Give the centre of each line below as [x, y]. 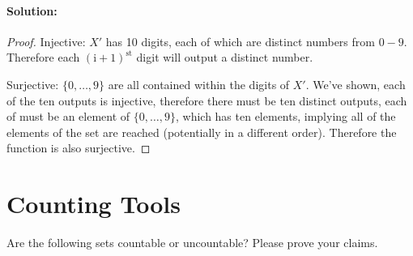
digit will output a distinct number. [225, 57]
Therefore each [43, 57]
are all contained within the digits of [199, 84]
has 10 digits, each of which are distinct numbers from [240, 41]
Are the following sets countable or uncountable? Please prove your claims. [192, 243]
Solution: [32, 10]
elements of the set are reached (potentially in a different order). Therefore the [202, 132]
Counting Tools [94, 204]
